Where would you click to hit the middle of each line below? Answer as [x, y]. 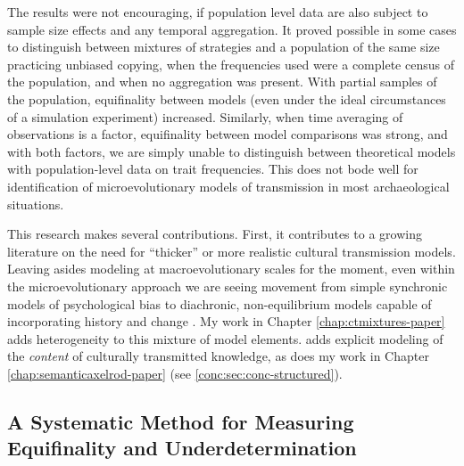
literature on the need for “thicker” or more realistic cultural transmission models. [232, 251]
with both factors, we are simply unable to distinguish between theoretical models [232, 151]
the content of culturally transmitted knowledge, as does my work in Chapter [218, 356]
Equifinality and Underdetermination [182, 448]
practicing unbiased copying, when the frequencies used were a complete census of [231, 64]
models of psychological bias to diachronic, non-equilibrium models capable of [220, 303]
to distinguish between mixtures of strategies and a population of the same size [224, 47]
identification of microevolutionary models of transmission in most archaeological [228, 186]
